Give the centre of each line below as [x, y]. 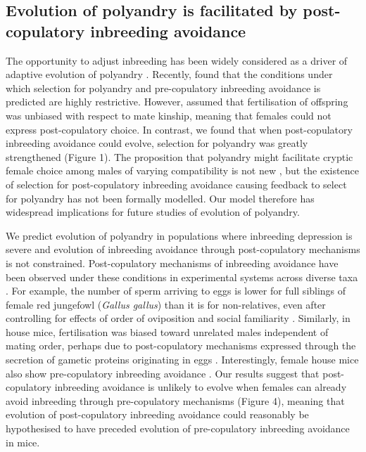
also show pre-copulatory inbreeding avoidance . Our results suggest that [163, 373]
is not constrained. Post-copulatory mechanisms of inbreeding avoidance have [172, 263]
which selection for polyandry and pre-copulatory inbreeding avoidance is [163, 88]
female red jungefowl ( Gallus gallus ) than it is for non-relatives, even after [166, 304]
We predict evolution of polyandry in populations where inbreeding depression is [179, 235]
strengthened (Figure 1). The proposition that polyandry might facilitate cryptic [179, 156]
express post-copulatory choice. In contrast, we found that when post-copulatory [179, 129]
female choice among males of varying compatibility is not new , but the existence [182, 170]
